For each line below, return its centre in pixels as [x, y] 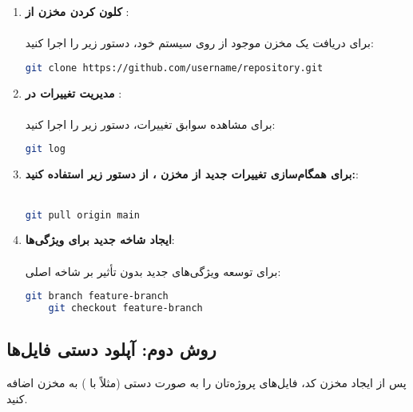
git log [45, 149]
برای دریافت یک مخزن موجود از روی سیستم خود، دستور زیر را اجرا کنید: [199, 43]
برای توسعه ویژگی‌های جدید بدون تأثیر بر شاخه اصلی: [153, 271]
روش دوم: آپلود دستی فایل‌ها [111, 349]
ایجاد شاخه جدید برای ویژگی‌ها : [100, 240]
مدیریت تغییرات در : [73, 92]
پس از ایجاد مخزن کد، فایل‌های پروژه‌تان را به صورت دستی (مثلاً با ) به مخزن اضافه [206, 383]
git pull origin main [82, 215]
